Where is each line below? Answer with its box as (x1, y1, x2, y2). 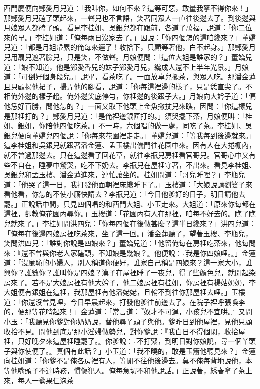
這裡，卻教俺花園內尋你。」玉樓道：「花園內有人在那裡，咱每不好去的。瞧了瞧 (4, 208, 256, 219)
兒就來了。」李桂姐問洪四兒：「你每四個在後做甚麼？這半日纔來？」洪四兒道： (4, 218, 256, 229)
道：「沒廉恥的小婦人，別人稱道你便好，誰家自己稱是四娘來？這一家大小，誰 (4, 257, 252, 268)
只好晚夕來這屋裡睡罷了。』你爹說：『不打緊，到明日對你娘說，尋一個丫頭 (17, 336, 256, 346)
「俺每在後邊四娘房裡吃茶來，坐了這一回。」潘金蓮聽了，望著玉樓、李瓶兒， (4, 228, 252, 238)
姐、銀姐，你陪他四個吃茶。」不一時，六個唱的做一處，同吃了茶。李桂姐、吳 (4, 120, 252, 131)
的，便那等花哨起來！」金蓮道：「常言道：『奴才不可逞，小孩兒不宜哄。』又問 (4, 306, 252, 317)
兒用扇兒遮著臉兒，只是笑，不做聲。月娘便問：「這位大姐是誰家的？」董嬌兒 (4, 51, 252, 62)
